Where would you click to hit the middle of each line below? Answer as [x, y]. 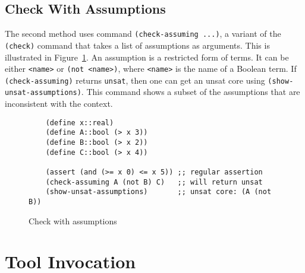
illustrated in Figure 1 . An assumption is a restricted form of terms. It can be [147, 57]
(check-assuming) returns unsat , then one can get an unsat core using [135, 80]
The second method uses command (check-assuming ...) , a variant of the [143, 34]
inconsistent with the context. [59, 104]
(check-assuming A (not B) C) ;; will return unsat [154, 182]
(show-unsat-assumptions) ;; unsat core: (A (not [158, 192]
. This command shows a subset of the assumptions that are [191, 92]
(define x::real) [80, 123]
